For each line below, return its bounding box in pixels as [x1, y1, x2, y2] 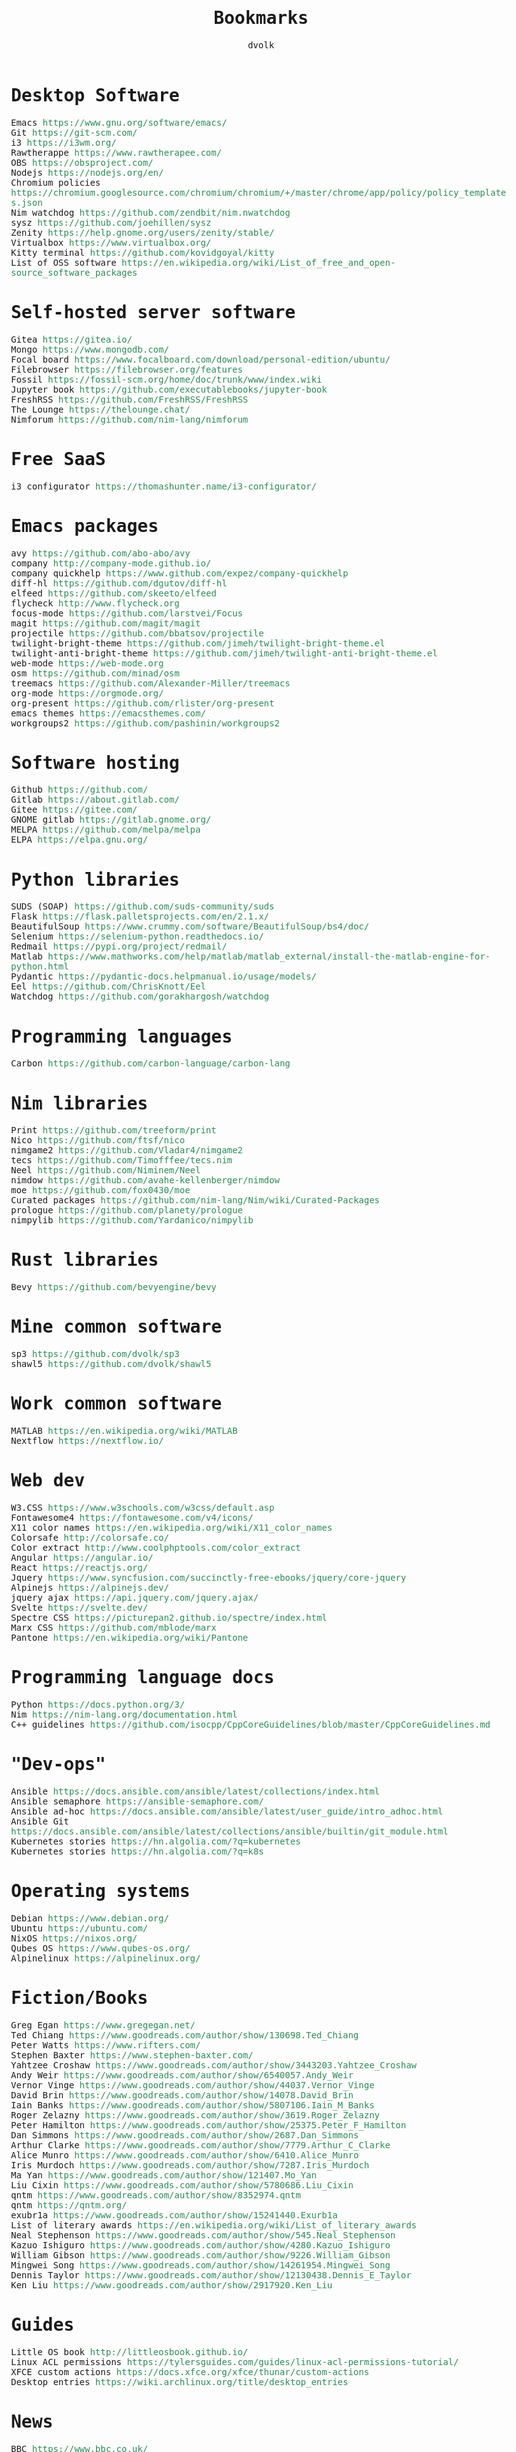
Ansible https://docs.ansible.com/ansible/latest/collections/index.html [11, 1785, 381, 1797]
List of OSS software [11, 257, 117, 268]
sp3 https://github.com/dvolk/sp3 [11, 1348, 180, 1360]
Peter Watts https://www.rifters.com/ [11, 2039, 201, 2051]
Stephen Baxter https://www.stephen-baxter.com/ [11, 2049, 254, 2061]
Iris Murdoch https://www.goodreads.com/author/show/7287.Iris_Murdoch [11, 2159, 370, 2171]
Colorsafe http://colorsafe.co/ [11, 1532, 170, 1543]
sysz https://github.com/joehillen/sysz [11, 217, 212, 228]
